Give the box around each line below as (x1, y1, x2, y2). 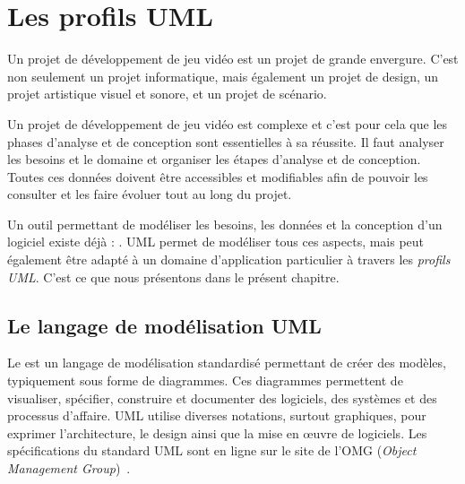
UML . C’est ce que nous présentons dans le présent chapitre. (7, 267, 340, 286)
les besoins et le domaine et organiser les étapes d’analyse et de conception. (7, 150, 421, 169)
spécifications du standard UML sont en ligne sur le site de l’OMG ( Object (7, 441, 417, 460)
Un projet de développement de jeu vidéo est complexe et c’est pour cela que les (7, 114, 448, 133)
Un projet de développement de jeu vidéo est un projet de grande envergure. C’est (7, 49, 459, 68)
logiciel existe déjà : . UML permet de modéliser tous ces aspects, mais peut (7, 232, 425, 251)
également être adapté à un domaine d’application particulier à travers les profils (7, 250, 451, 269)
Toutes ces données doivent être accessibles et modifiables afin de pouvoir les (7, 167, 428, 186)
